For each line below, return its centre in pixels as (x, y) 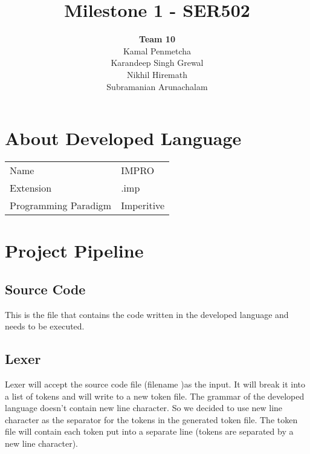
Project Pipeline (74, 251)
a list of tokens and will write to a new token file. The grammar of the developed (155, 396)
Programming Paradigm (61, 206)
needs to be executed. (45, 326)
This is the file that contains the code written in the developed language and (147, 314)
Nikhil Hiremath (157, 74)
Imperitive (143, 206)
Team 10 (157, 39)
